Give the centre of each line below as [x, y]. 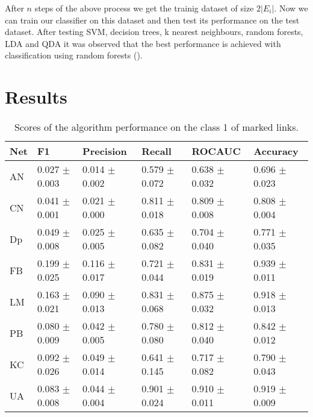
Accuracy [276, 151]
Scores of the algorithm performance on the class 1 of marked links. [156, 127]
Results [36, 97]
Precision [105, 151]
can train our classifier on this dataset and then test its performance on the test [152, 20]
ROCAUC [216, 151]
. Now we [291, 8]
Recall [156, 151]
